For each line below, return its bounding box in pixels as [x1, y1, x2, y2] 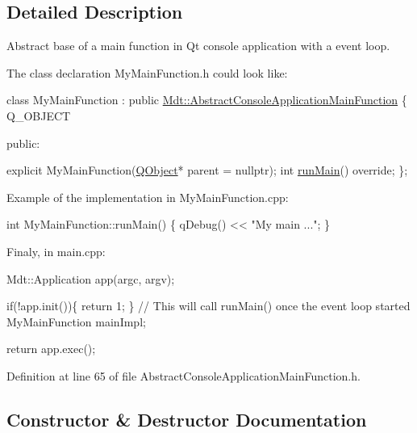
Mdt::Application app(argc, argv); [6, 270, 175, 287]
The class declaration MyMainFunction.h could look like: [6, 64, 288, 81]
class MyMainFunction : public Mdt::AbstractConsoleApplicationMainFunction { [6, 91, 407, 108]
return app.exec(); [6, 340, 96, 357]
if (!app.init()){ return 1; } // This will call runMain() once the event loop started [6, 297, 411, 314]
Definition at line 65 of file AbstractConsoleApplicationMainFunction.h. [6, 367, 361, 384]
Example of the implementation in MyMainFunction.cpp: [6, 188, 289, 205]
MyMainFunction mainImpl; [6, 313, 146, 330]
